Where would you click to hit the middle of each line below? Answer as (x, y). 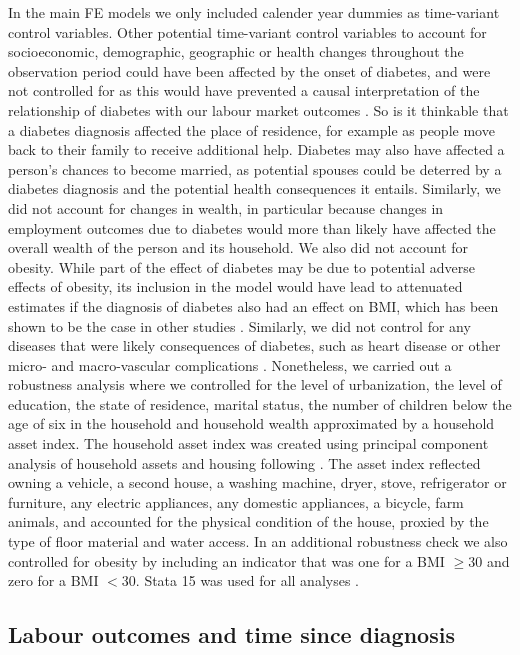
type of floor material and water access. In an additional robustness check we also (258, 541)
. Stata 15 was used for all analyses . (247, 580)
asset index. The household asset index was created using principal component (248, 443)
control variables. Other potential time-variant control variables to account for (247, 31)
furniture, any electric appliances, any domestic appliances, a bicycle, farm (236, 501)
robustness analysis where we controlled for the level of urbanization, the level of (255, 384)
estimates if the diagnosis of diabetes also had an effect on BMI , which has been (253, 305)
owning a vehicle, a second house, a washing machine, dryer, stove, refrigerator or (257, 482)
